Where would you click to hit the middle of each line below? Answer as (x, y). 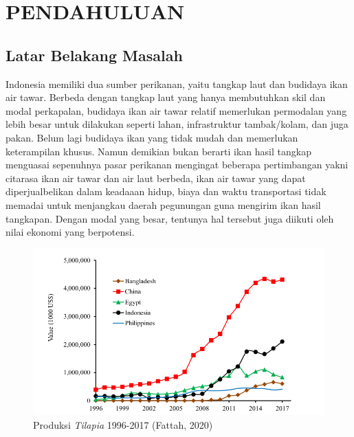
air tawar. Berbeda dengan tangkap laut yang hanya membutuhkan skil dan (166, 97)
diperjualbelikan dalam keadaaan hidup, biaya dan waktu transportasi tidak (166, 191)
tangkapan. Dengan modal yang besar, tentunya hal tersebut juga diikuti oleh (170, 218)
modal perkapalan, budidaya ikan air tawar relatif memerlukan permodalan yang (176, 110)
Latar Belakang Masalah (94, 55)
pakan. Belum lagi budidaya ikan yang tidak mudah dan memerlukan (152, 137)
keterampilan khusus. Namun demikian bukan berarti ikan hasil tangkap (158, 151)
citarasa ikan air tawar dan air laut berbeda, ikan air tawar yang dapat (156, 178)
